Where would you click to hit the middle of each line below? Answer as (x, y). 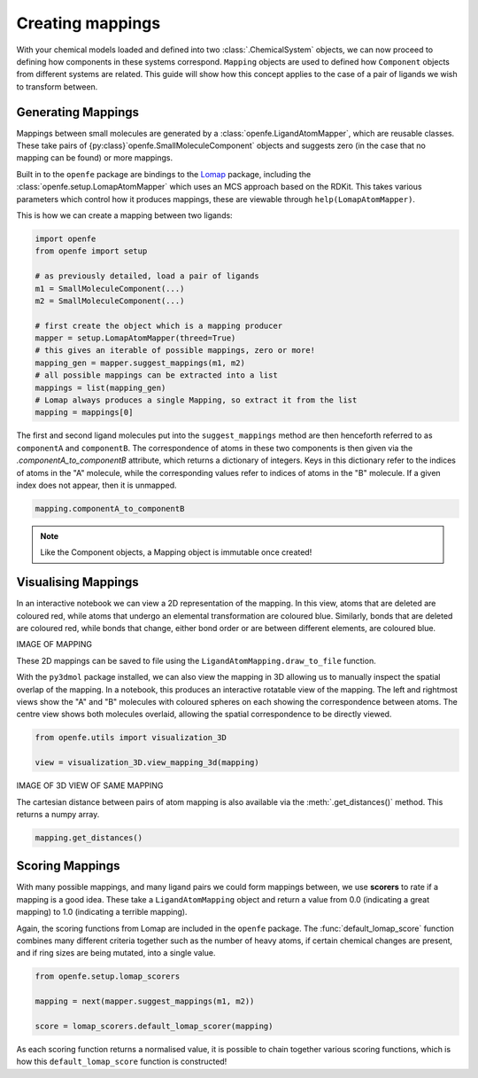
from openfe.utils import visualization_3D (131, 738)
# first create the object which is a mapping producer (159, 325)
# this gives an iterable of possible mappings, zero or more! (175, 351)
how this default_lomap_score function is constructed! (122, 1062)
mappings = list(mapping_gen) (100, 387)
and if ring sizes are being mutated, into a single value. (116, 953)
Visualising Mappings (77, 582)
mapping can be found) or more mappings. (95, 158)
